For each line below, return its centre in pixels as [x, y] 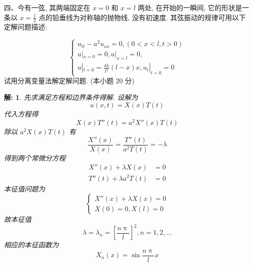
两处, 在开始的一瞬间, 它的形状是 [190, 7]
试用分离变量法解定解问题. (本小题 [59, 81]
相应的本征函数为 [31, 245]
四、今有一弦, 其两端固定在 [47, 7]
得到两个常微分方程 [35, 157]
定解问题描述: [25, 27]
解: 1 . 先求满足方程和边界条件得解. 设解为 [71, 97]
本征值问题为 [24, 188]
